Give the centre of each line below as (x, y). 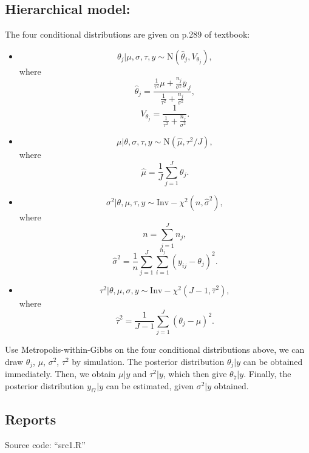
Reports (31, 419)
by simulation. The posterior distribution (148, 361)
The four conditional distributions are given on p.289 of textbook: (127, 34)
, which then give (195, 374)
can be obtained (273, 361)
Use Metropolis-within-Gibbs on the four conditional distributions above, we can (155, 349)
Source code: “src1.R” (45, 444)
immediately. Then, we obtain (60, 374)
